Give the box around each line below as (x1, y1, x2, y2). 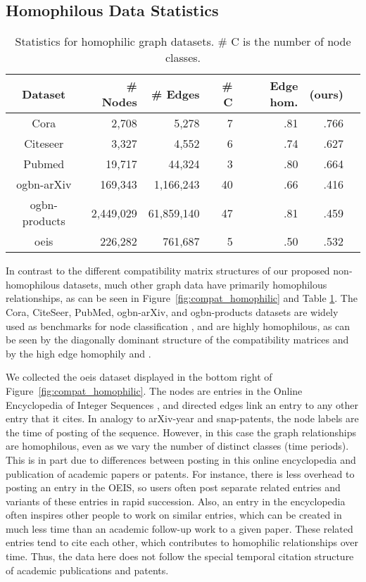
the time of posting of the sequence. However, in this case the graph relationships (6, 424, 356, 439)
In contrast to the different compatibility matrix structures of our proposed (6, 263, 330, 278)
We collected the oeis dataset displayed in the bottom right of (6, 369, 272, 384)
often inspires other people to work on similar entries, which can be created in (6, 507, 342, 522)
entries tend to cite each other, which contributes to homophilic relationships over (6, 535, 358, 550)
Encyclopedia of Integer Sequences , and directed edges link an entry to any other (6, 397, 359, 412)
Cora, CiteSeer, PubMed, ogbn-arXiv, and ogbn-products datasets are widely (6, 304, 339, 319)
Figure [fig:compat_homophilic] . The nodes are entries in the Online (6, 383, 303, 398)
